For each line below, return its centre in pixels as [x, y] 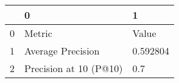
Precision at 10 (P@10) [74, 68]
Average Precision [62, 51]
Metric [38, 33]
